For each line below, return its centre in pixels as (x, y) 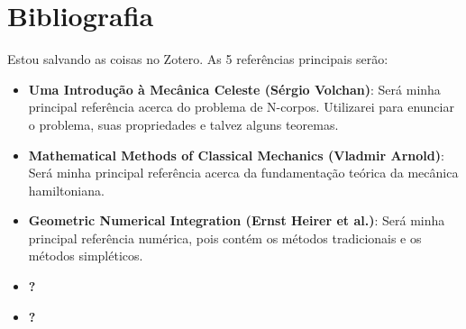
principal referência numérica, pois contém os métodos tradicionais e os (225, 238)
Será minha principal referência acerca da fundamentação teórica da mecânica (243, 173)
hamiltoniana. (66, 190)
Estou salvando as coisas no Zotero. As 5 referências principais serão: (198, 59)
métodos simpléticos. (86, 256)
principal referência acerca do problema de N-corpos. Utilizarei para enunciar (241, 107)
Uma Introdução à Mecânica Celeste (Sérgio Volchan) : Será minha (234, 89)
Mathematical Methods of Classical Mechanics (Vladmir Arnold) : (236, 155)
